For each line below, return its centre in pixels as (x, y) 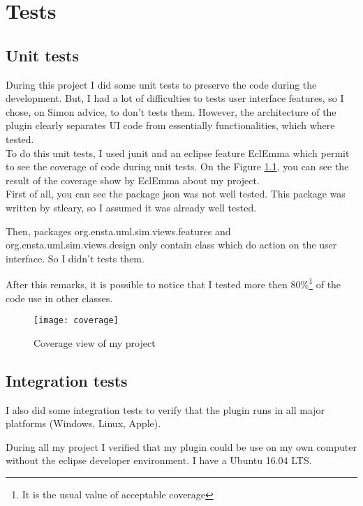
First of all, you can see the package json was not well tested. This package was (176, 194)
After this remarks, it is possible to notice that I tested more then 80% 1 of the (173, 283)
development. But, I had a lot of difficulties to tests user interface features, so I (175, 98)
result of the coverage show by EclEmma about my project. (133, 180)
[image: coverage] (76, 321)
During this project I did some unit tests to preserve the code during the (161, 84)
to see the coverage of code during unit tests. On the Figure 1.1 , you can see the (177, 166)
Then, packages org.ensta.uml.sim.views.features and (118, 231)
